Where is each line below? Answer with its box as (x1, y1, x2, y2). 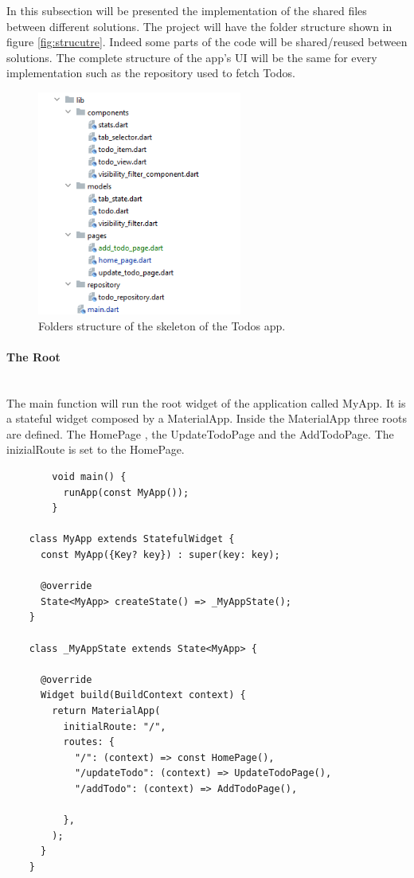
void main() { (52, 471, 127, 483)
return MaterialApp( (52, 704, 161, 716)
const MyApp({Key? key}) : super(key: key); (40, 549, 280, 561)
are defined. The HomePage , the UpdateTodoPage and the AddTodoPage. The (6, 425, 394, 442)
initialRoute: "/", (63, 720, 166, 732)
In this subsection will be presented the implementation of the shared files (6, 2, 367, 18)
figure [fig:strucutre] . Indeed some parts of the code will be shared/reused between (6, 33, 408, 50)
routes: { (63, 736, 115, 748)
